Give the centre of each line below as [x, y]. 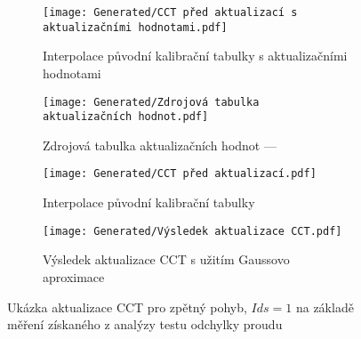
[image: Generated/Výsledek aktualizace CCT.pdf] [193, 231]
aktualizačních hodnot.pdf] [126, 117]
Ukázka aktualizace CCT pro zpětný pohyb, [127, 307]
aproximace [74, 276]
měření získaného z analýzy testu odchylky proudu [145, 324]
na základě [325, 307]
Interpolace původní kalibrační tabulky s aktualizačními [195, 56]
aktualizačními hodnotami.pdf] [135, 27]
